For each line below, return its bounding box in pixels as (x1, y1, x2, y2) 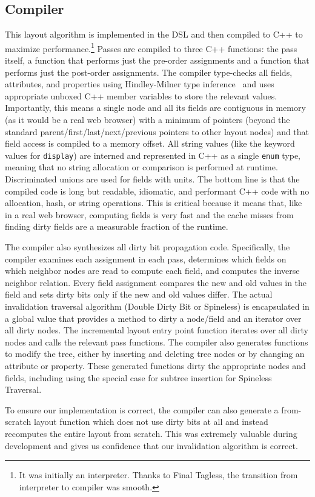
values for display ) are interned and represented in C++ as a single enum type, (5, 148, 300, 161)
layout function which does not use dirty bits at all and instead (33, 415, 268, 428)
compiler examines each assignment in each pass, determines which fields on (5, 252, 287, 265)
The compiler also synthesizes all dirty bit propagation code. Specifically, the (5, 241, 290, 253)
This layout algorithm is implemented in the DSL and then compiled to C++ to (5, 28, 303, 41)
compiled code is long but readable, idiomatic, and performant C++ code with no (5, 184, 310, 197)
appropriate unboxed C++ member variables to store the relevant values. (5, 89, 277, 102)
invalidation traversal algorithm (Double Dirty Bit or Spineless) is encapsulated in (5, 299, 310, 312)
